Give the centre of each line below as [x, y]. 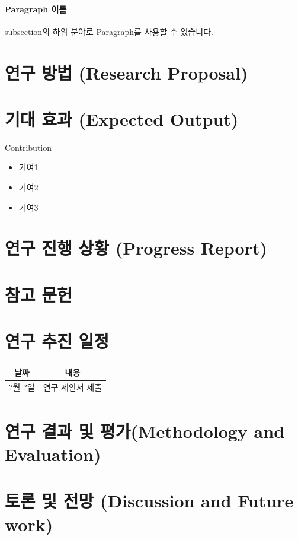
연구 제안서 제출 [73, 387]
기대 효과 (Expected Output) [122, 118]
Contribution [28, 147]
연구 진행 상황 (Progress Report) [136, 248]
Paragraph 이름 [36, 9]
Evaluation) [53, 454]
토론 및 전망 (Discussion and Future [149, 501]
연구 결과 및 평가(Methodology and [145, 431]
